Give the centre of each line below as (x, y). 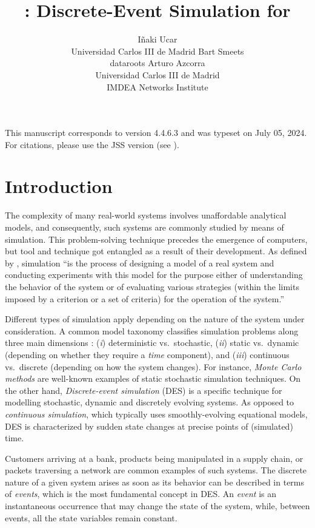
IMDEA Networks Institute (157, 86)
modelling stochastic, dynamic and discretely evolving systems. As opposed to (150, 402)
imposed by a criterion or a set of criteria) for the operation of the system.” (145, 298)
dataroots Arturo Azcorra (157, 63)
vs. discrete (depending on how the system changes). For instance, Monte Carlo (153, 366)
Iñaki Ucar (157, 39)
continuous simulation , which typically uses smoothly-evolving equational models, (156, 414)
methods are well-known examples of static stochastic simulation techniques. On (153, 378)
